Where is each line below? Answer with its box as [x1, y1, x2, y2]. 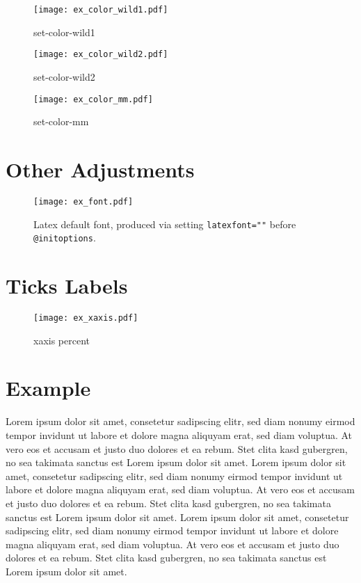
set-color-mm [33, 114, 89, 129]
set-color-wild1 [33, 24, 95, 39]
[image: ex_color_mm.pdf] [33, 94, 153, 104]
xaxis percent [33, 333, 90, 347]
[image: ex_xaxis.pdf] [33, 312, 138, 323]
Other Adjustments [6, 154, 195, 183]
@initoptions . [33, 230, 96, 245]
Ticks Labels [6, 271, 128, 300]
